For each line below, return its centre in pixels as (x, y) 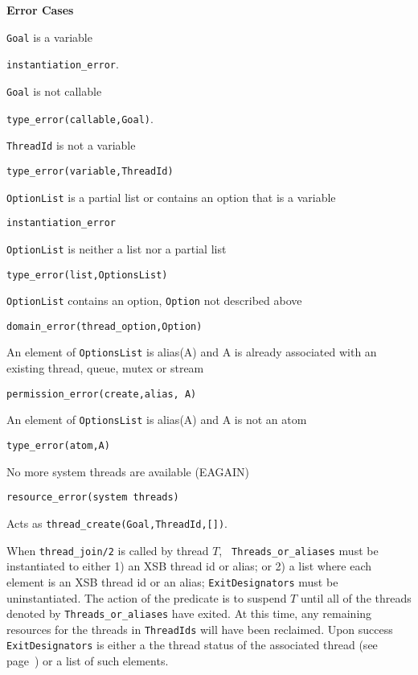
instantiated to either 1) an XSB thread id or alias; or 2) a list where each (189, 566)
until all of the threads (356, 597)
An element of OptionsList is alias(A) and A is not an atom (157, 420)
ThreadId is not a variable (71, 145)
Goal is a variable (49, 37)
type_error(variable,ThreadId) (90, 171)
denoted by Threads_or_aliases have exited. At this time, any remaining (189, 613)
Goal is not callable (54, 91)
